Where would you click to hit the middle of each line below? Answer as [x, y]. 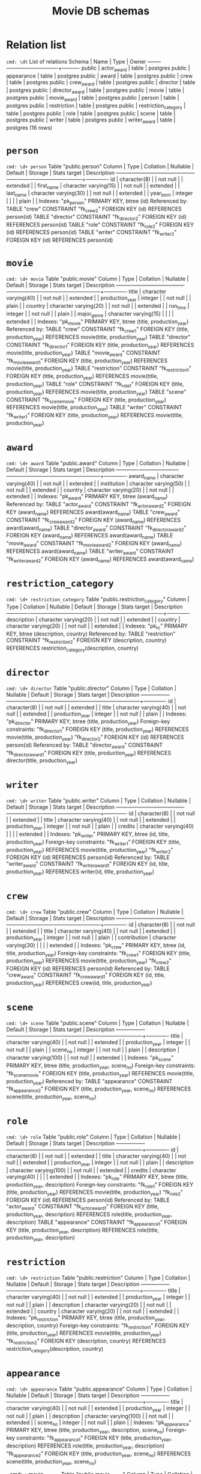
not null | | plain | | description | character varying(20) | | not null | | [89, 1304]
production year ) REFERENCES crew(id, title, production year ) [79, 983]
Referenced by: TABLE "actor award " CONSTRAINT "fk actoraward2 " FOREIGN [98, 505]
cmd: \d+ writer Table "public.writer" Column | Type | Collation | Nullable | [98, 801]
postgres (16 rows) [29, 127]
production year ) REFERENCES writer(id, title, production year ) [80, 872]
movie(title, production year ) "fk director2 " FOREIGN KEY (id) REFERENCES [95, 738]
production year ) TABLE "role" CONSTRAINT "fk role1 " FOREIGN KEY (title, [95, 384]
